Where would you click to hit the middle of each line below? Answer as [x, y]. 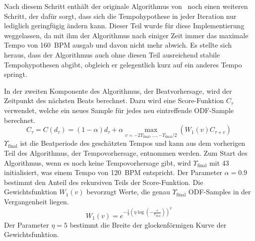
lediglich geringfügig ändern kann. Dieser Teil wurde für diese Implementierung [124, 26]
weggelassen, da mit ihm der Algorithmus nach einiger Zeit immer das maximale [126, 35]
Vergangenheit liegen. [36, 201]
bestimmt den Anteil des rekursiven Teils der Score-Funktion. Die [104, 182]
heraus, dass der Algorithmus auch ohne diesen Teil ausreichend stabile [112, 54]
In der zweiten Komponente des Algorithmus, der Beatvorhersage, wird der [118, 90]
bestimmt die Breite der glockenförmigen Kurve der [148, 224]
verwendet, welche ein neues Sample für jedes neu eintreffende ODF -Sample [119, 110]
